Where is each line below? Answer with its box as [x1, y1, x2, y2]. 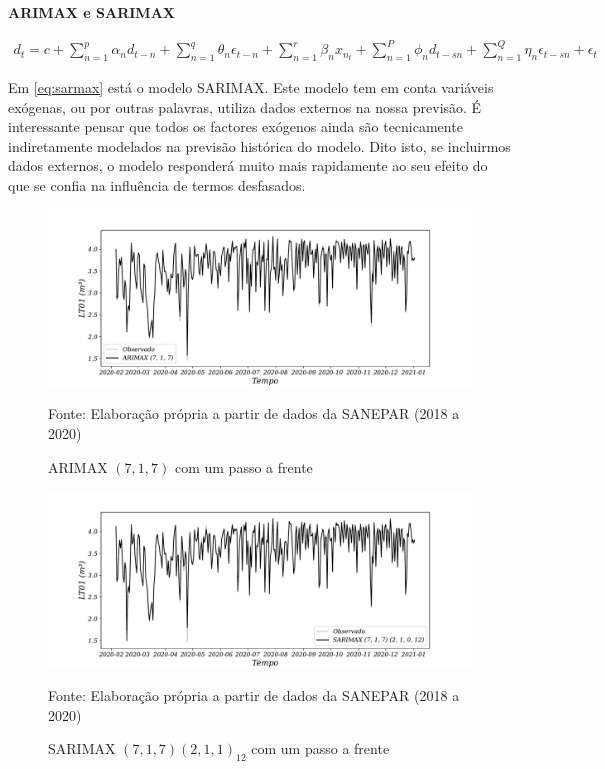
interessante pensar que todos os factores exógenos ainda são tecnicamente [8, 116, 463, 137]
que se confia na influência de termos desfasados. [8, 174, 306, 195]
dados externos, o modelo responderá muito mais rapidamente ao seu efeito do [8, 155, 488, 176]
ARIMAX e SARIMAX [8, 2, 175, 22]
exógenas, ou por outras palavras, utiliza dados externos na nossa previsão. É [8, 96, 482, 117]
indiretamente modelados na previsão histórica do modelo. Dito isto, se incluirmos [8, 135, 511, 156]
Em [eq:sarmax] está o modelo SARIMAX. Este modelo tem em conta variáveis [8, 76, 494, 97]
